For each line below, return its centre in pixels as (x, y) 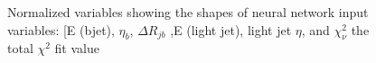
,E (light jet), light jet (231, 29)
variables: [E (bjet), (61, 29)
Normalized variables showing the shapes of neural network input (188, 12)
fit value (77, 48)
